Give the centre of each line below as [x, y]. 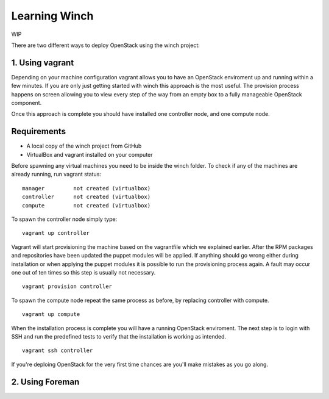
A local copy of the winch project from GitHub [84, 146]
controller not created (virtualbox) [87, 197]
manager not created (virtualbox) [87, 188]
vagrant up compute [51, 315]
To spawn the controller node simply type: [64, 219]
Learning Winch [52, 16]
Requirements [39, 131]
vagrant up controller [56, 233]
